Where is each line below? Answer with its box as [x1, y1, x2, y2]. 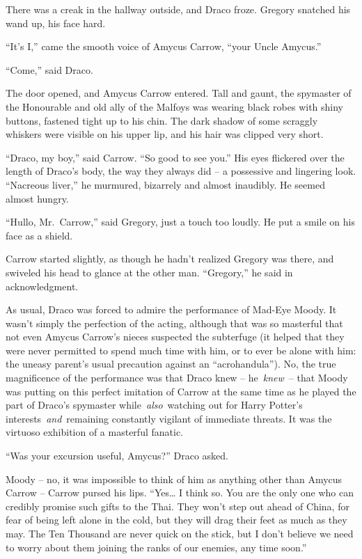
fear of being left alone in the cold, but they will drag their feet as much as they [6, 512, 347, 527]
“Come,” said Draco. [6, 62, 93, 77]
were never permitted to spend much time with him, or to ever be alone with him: [6, 343, 356, 357]
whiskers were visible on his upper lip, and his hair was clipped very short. [6, 127, 324, 141]
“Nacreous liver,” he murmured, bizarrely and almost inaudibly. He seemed [6, 177, 325, 191]
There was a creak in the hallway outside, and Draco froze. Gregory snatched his [6, 2, 351, 16]
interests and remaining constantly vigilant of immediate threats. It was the [6, 411, 332, 425]
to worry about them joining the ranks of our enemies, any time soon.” [6, 540, 307, 554]
